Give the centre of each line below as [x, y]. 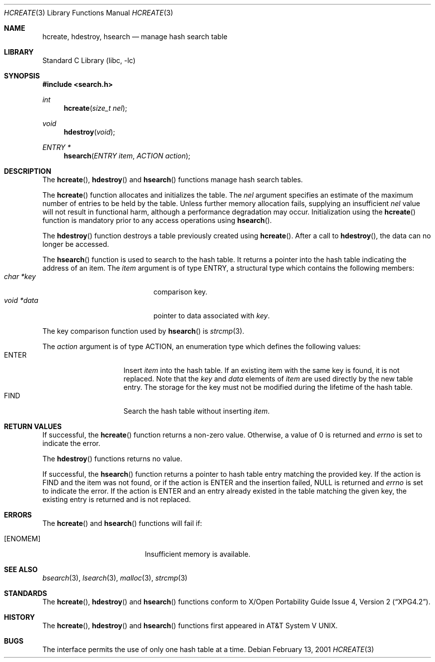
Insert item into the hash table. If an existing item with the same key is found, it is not [261, 370]
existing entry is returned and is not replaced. [117, 499]
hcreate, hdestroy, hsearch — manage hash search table [135, 37]
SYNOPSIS [22, 76]
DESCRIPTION [28, 171]
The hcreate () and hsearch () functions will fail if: [122, 523]
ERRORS [18, 515]
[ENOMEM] [22, 539]
